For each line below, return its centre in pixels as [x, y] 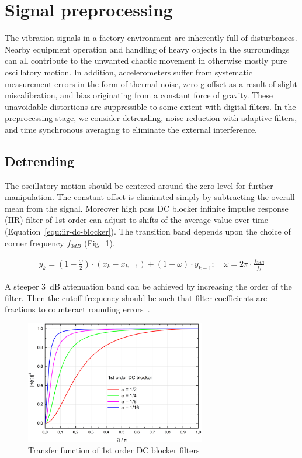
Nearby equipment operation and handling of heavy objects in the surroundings [147, 49]
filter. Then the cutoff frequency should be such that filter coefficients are [136, 297]
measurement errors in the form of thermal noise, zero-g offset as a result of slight [151, 83]
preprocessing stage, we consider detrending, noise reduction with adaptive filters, [151, 118]
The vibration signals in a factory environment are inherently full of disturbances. [151, 38]
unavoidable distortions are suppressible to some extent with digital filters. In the [150, 106]
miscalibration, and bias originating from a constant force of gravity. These [139, 95]
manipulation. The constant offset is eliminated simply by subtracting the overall [150, 197]
